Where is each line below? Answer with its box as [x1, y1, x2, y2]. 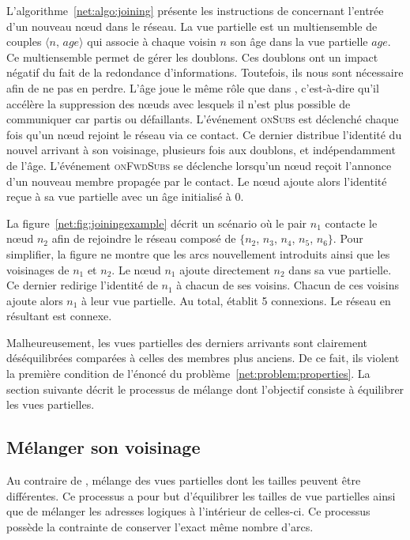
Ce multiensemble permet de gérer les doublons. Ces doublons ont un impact [6, 48, 378, 65]
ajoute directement [179, 261, 270, 278]
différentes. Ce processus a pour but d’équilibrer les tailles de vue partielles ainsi [6, 487, 396, 504]
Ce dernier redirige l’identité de [6, 277, 158, 293]
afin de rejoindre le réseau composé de [51, 230, 236, 247]
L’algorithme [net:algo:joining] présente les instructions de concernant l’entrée [6, 2, 384, 18]
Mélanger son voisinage [6, 435, 201, 459]
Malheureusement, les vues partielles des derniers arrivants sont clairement [6, 334, 368, 350]
